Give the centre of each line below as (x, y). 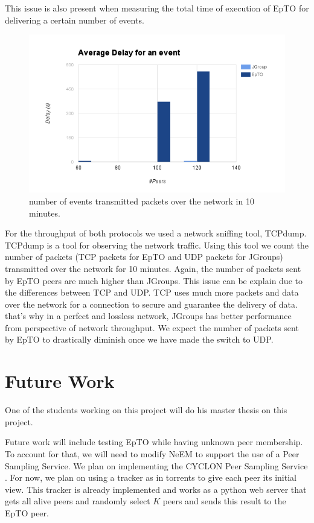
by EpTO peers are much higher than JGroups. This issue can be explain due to (154, 280)
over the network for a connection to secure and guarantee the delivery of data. (151, 304)
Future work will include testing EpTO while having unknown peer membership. (154, 442)
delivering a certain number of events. (75, 20)
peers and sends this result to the (224, 501)
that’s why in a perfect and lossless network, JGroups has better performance (148, 316)
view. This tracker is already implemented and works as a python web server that (156, 489)
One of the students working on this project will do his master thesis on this (146, 410)
